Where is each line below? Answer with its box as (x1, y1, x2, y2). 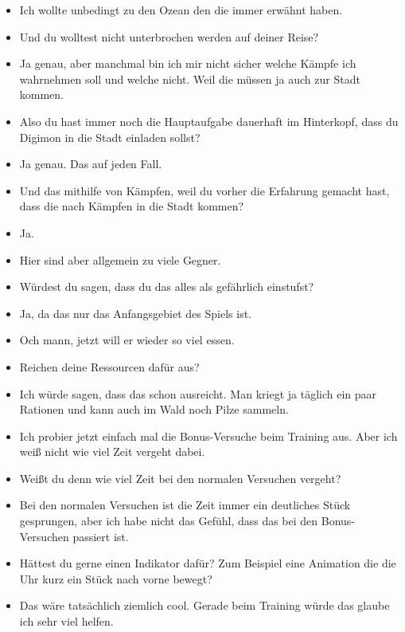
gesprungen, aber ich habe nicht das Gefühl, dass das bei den (19, 512, 318, 529)
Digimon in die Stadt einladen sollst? (19, 128, 201, 145)
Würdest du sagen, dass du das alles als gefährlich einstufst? (19, 278, 314, 295)
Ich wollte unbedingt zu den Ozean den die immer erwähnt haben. (19, 2, 343, 18)
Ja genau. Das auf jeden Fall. (19, 155, 162, 172)
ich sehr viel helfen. (19, 613, 114, 630)
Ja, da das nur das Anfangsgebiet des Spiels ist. (19, 304, 251, 321)
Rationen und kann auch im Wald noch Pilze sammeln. (19, 401, 289, 418)
